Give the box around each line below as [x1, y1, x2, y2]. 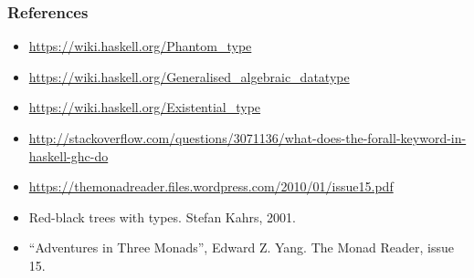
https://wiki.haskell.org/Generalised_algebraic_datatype [28, 67, 350, 86]
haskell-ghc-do [28, 146, 109, 165]
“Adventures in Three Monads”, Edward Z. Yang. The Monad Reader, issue [28, 238, 454, 257]
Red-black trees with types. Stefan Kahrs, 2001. [28, 207, 296, 226]
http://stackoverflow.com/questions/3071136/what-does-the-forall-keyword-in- [28, 129, 467, 147]
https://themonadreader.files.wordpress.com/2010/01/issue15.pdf [28, 177, 394, 196]
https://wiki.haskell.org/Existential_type [28, 98, 261, 117]
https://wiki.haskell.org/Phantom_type [28, 36, 252, 56]
